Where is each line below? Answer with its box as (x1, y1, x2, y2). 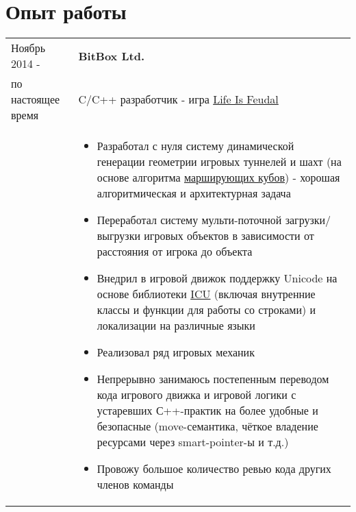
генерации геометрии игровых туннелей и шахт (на (97, 154, 342, 170)
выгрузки (97, 228, 140, 244)
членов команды (97, 476, 174, 493)
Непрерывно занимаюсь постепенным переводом (97, 371, 329, 387)
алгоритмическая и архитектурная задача (97, 185, 291, 202)
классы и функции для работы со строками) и (97, 302, 316, 318)
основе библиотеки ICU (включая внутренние (97, 286, 316, 302)
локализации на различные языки (97, 317, 255, 334)
